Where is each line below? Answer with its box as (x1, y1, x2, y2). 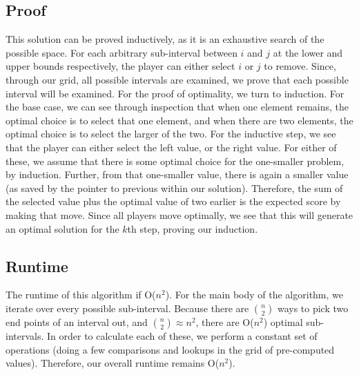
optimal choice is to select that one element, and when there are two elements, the (6, 113, 353, 127)
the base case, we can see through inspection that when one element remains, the (6, 99, 349, 114)
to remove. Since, (264, 59, 336, 73)
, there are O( (195, 314, 254, 329)
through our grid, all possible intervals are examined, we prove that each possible (6, 72, 349, 86)
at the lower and (273, 45, 343, 59)
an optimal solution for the (6, 221, 119, 235)
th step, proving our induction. (127, 221, 258, 235)
